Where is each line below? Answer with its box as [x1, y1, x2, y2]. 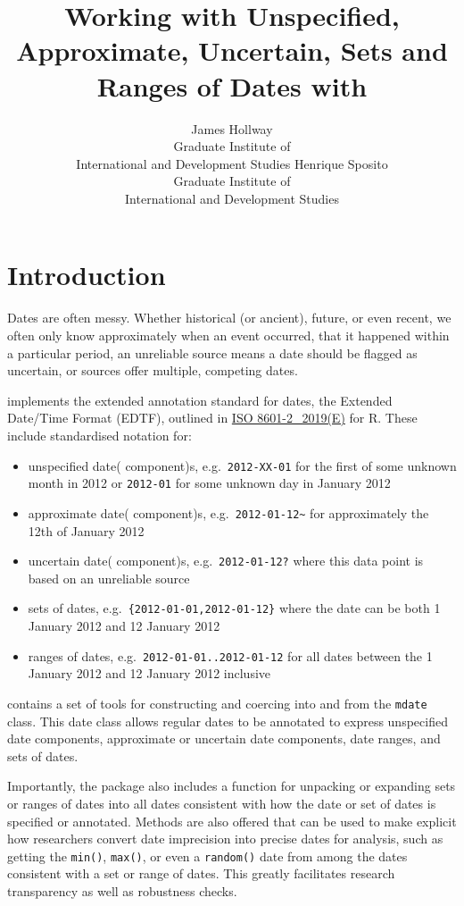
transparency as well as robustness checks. [7, 881, 237, 900]
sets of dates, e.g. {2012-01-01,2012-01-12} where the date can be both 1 [28, 599, 441, 617]
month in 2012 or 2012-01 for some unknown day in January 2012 [28, 474, 391, 492]
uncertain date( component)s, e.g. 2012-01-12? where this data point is [28, 551, 424, 570]
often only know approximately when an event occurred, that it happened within [7, 326, 450, 344]
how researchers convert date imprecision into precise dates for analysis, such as [7, 829, 443, 848]
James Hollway [191, 119, 273, 138]
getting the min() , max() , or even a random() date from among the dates [7, 846, 408, 865]
